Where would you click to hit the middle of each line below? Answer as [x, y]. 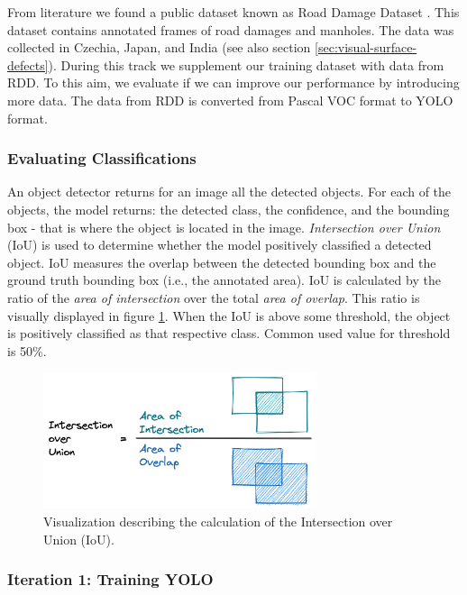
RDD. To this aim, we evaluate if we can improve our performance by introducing [233, 82]
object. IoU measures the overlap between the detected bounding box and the [222, 262]
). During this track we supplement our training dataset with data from [246, 64]
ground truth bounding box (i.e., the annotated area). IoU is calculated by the [224, 280]
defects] [28, 64]
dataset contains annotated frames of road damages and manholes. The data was [231, 29]
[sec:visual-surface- [366, 47]
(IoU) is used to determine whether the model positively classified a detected [220, 245]
